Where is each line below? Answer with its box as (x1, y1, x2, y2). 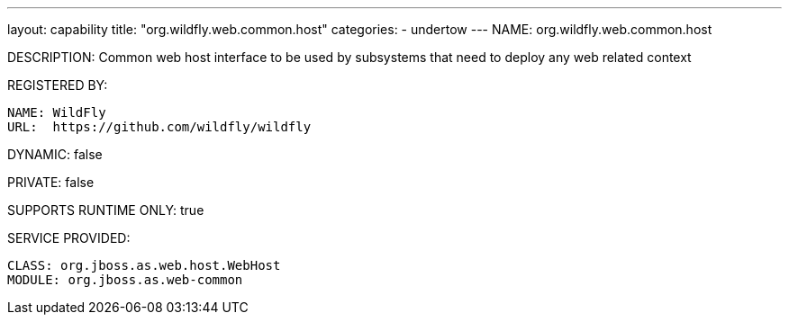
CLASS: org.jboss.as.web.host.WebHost (7, 258, 281, 273)
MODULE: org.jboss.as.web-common (7, 273, 243, 287)
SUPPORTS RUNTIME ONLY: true (7, 202, 204, 218)
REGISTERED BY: (7, 77, 108, 93)
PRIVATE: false (7, 174, 95, 190)
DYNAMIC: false (7, 147, 103, 162)
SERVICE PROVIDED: (7, 230, 131, 246)
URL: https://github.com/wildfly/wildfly (7, 120, 312, 134)
